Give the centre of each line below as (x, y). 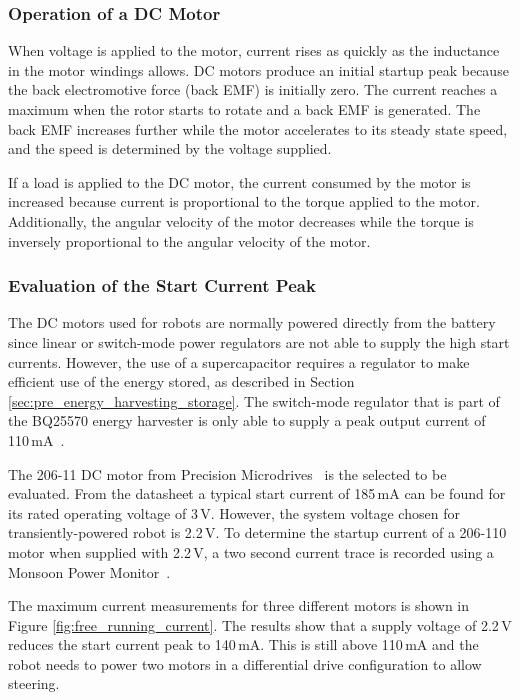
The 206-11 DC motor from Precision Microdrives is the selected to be (227, 473)
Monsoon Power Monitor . (89, 571)
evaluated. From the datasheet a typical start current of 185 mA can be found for (257, 493)
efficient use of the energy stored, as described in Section (181, 381)
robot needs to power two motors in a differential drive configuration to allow (245, 663)
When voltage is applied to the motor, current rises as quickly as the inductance (254, 50)
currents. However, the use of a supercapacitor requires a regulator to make (239, 361)
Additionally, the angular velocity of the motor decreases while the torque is (241, 220)
